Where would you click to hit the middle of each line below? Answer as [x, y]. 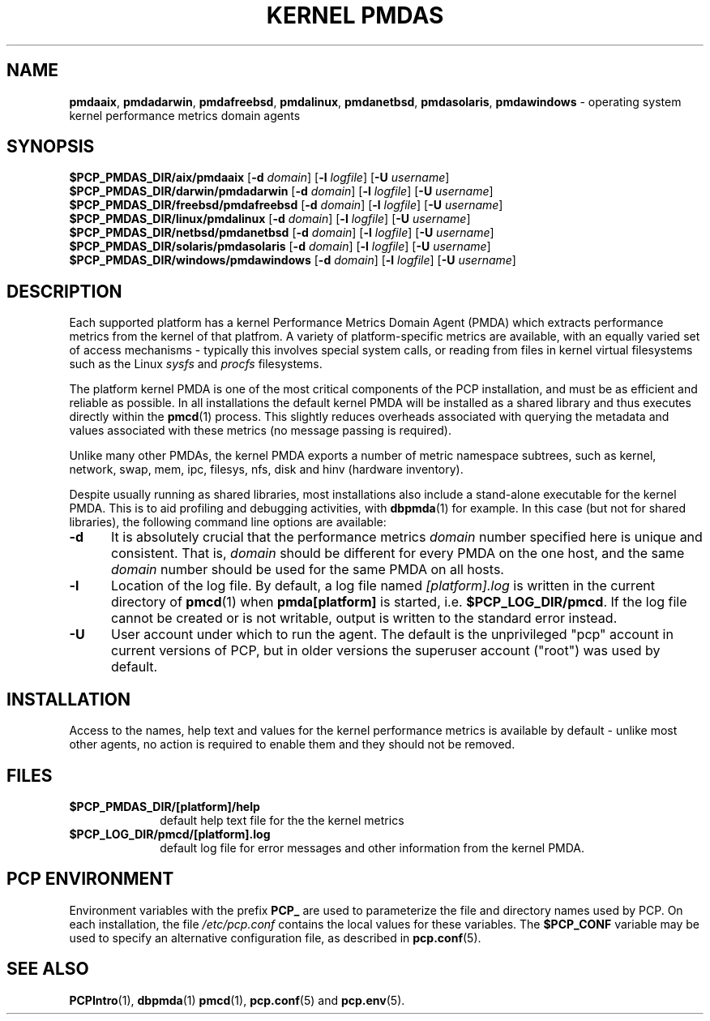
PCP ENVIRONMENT [90, 879]
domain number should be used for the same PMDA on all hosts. [307, 570]
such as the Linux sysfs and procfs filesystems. [196, 364]
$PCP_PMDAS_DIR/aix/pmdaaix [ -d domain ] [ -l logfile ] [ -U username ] [259, 178]
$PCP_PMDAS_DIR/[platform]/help [165, 806]
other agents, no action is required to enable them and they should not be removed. [292, 744]
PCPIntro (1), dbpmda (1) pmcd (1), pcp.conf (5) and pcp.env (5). [237, 1000]
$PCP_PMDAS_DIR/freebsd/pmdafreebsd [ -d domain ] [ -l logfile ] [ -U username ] [286, 205]
